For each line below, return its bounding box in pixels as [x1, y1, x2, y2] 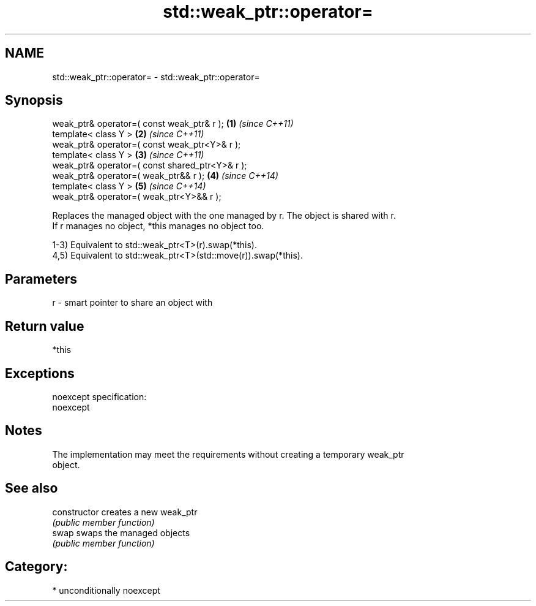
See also [5, 480, 58, 496]
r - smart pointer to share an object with [52, 297, 213, 308]
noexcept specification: [52, 391, 147, 402]
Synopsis [5, 93, 63, 108]
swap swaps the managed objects [52, 527, 190, 538]
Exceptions [5, 365, 75, 381]
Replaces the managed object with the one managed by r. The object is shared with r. [52, 210, 396, 221]
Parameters [5, 271, 77, 287]
